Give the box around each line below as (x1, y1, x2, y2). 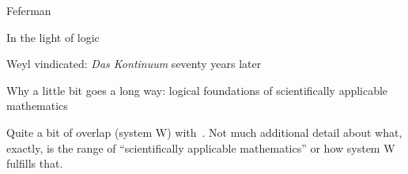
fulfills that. (6, 155, 63, 172)
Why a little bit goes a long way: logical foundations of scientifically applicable (6, 81, 388, 98)
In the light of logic (6, 28, 100, 45)
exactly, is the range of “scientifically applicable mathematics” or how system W (6, 139, 395, 156)
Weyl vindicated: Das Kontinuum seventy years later (6, 55, 262, 72)
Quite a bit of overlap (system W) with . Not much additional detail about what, (6, 123, 402, 140)
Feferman (6, 2, 51, 18)
